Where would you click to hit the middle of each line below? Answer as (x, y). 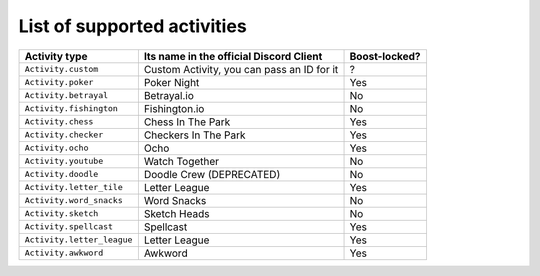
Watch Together (181, 161)
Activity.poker (59, 82)
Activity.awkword (64, 253)
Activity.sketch (61, 213)
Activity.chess (59, 121)
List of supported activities (132, 26)
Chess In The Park (187, 122)
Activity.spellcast (69, 226)
